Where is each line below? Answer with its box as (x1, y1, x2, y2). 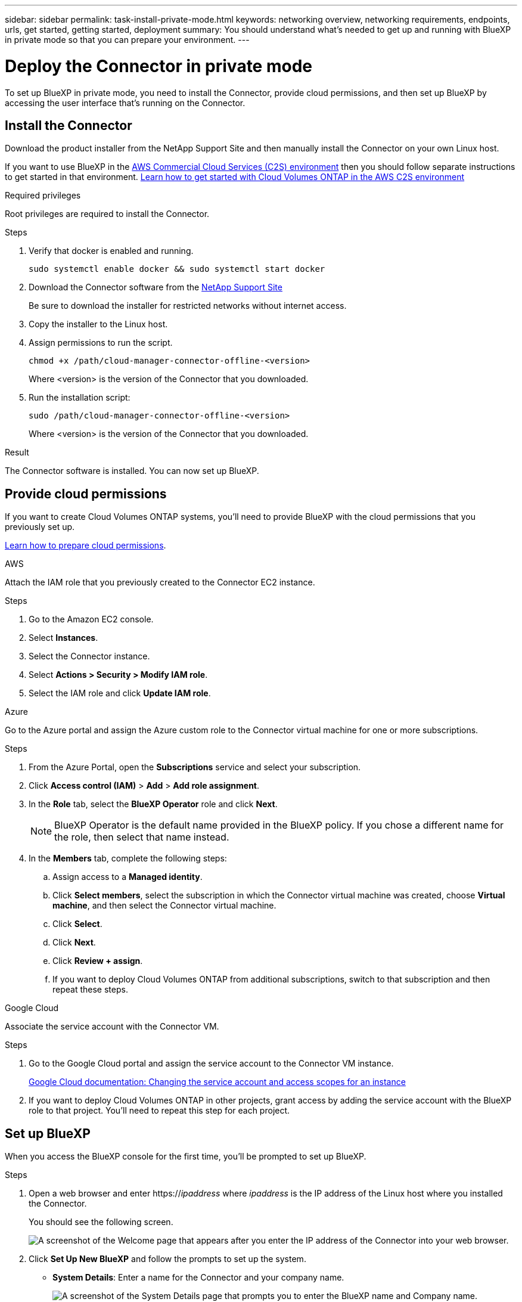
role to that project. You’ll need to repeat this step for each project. (29, 1105, 290, 1116)
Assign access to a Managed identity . (52, 872, 203, 882)
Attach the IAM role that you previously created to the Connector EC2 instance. (5, 577, 315, 588)
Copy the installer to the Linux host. (29, 319, 168, 330)
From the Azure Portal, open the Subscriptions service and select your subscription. (29, 762, 361, 773)
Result (5, 447, 29, 458)
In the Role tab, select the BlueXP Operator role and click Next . (29, 799, 278, 810)
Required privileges (5, 190, 81, 201)
